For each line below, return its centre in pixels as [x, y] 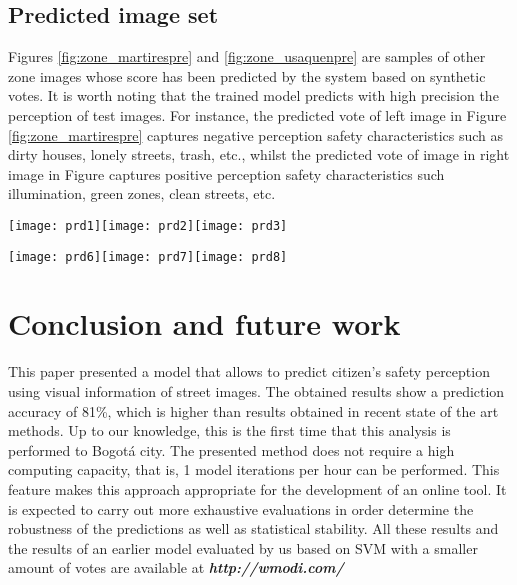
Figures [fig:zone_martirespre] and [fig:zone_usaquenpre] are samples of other [247, 56]
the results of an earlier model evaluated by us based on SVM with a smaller [243, 547]
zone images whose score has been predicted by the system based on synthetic [247, 75]
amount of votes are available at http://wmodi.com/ [176, 567]
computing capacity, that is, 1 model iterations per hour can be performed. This [254, 469]
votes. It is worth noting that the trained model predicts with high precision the [253, 95]
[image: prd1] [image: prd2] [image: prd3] [148, 225]
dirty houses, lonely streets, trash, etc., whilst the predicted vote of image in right [259, 154]
